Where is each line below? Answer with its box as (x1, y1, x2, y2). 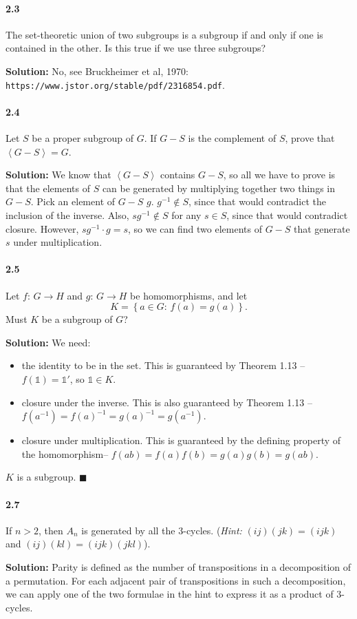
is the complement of (188, 131, 277, 145)
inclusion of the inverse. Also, (6, 208, 129, 222)
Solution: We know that (6, 167, 111, 182)
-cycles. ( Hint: (183, 523, 242, 537)
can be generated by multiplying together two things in (102, 180, 335, 195)
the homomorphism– (21, 446, 109, 461)
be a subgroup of (41, 312, 113, 326)
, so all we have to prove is (223, 167, 336, 182)
